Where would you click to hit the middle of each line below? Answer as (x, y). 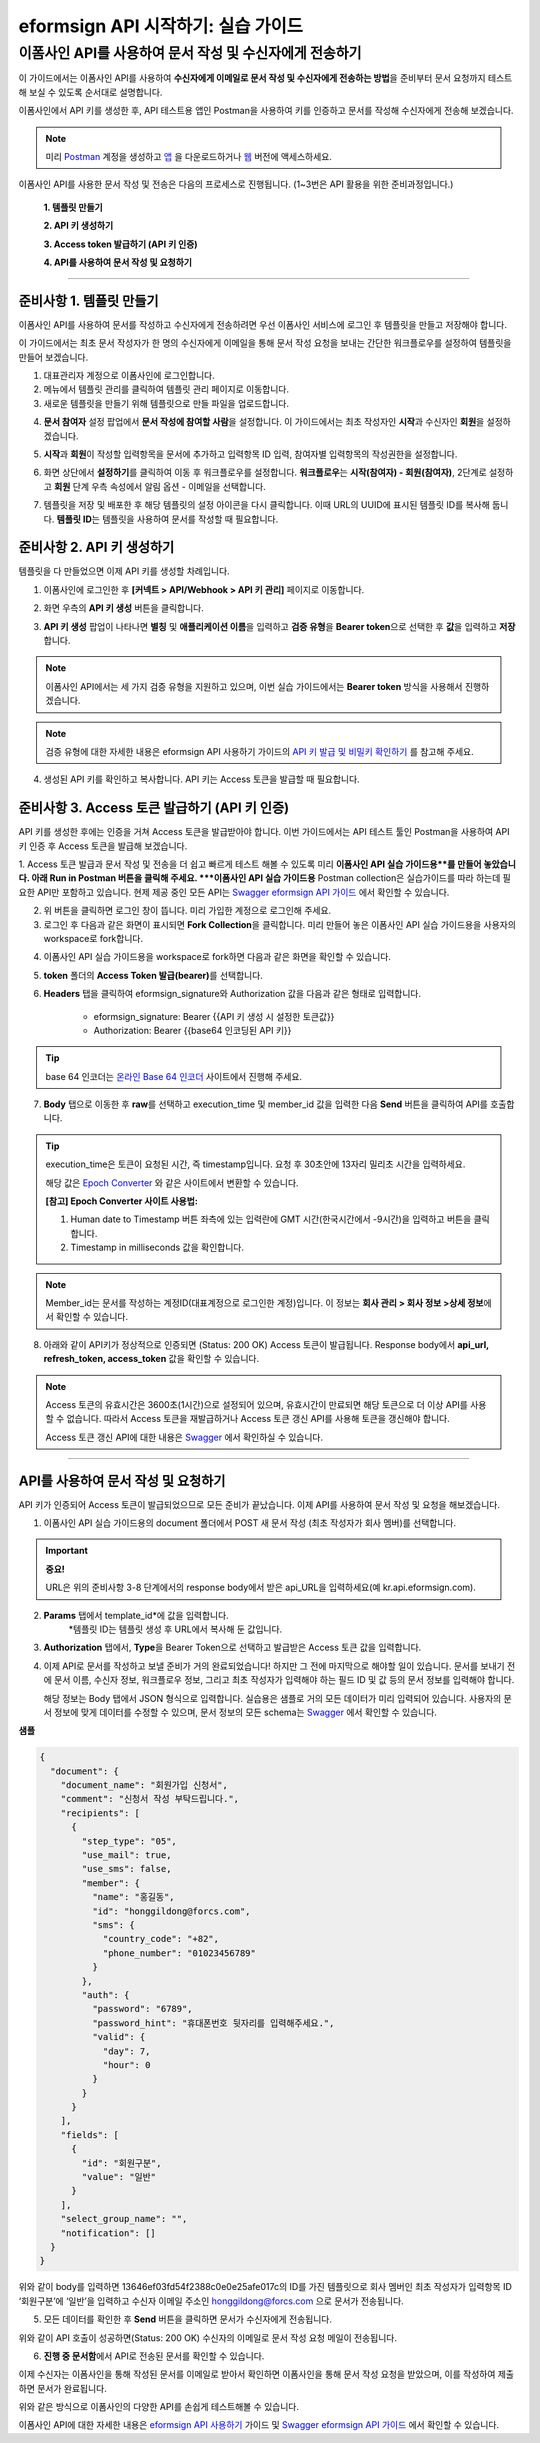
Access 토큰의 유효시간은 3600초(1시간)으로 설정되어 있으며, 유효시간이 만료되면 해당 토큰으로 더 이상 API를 (257, 1404)
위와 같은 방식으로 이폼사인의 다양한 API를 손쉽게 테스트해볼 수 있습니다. (159, 2407)
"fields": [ (90, 2134)
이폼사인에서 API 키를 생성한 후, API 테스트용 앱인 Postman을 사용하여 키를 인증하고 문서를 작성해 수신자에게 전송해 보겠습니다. (266, 111)
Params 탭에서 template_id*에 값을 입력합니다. (136, 1615)
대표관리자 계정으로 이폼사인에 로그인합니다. (129, 375)
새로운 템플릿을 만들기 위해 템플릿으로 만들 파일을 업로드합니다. (166, 403)
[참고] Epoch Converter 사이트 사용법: (122, 1201)
